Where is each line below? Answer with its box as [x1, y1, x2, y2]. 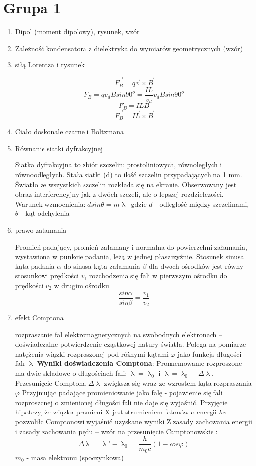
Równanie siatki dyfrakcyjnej [15, 143, 103, 153]
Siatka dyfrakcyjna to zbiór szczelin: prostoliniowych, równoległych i [15, 159, 222, 170]
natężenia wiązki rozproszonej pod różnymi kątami [15, 348, 169, 359]
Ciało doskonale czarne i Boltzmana [15, 126, 124, 137]
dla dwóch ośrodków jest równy [149, 260, 244, 271]
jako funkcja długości [177, 348, 242, 359]
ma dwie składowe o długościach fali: [15, 368, 127, 378]
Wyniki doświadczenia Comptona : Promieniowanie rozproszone [37, 358, 242, 368]
